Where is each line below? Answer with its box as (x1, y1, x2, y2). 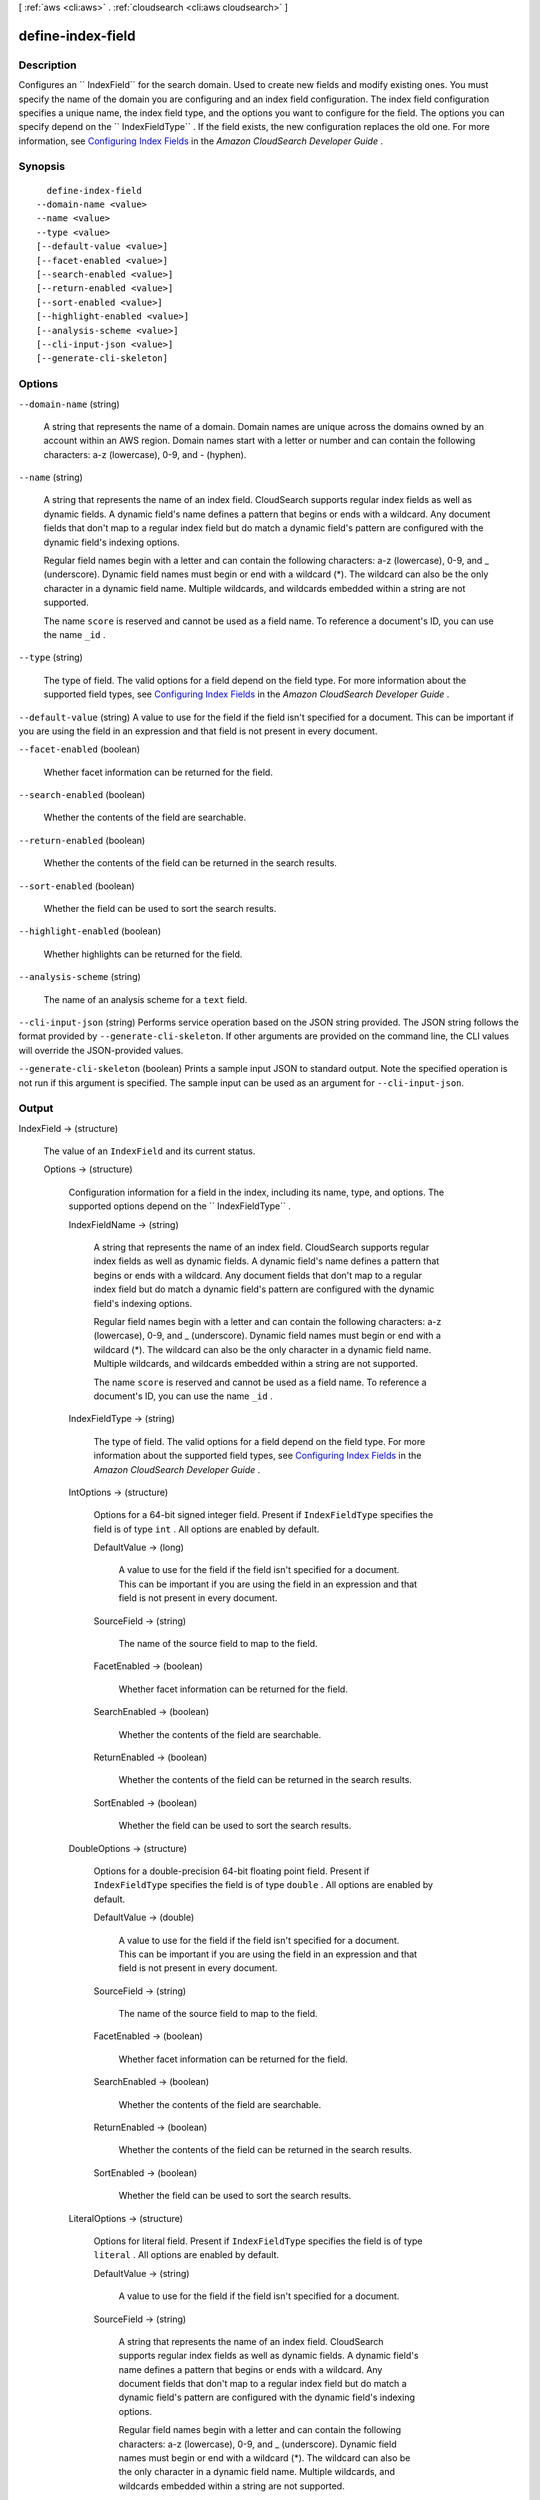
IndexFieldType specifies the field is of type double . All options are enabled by (93, 1879, 434, 1891)
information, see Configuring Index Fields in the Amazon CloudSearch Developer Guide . (18, 135, 384, 147)
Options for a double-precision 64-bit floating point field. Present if (93, 1865, 370, 1877)
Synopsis (18, 160, 65, 174)
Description (18, 58, 77, 72)
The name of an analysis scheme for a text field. (43, 993, 248, 1005)
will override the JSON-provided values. (18, 1044, 184, 1056)
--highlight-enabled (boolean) (18, 925, 162, 937)
